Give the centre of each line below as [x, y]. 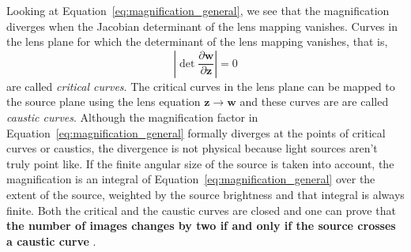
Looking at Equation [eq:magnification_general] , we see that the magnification [198, 10]
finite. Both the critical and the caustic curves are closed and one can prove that [201, 210]
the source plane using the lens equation [104, 102]
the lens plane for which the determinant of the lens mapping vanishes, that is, [197, 41]
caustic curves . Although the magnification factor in [132, 117]
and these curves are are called [314, 102]
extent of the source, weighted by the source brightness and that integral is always [205, 194]
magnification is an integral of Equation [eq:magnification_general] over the [191, 179]
